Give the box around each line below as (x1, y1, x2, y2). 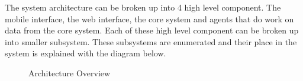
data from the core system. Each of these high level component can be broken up (5, 24, 299, 36)
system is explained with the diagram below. (5, 47, 166, 59)
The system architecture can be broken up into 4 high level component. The (5, 1, 281, 13)
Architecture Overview (28, 66, 111, 79)
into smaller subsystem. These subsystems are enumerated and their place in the (5, 35, 297, 48)
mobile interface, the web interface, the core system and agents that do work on (5, 12, 294, 25)
